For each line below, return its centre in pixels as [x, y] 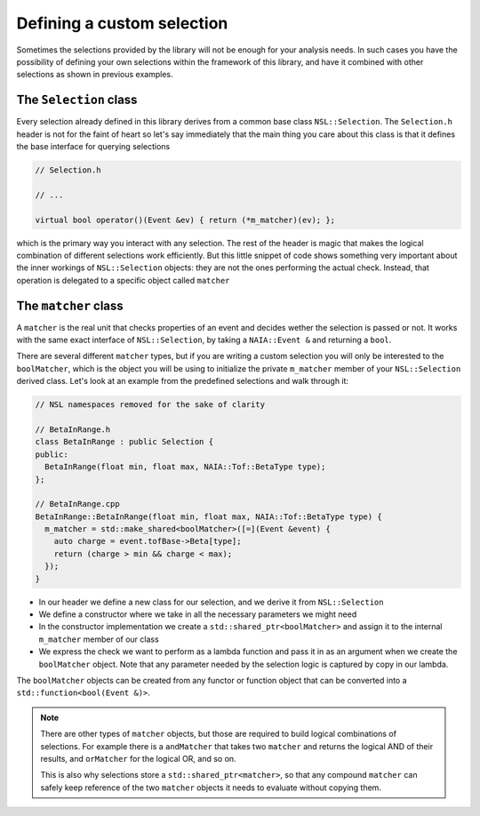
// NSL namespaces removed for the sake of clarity [150, 405]
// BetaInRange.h [73, 429]
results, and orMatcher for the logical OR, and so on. [138, 758]
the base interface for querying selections [93, 147]
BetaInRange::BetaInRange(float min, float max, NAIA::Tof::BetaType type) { [208, 516]
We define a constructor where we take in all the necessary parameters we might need [198, 614]
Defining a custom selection [122, 23]
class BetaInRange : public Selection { [124, 442]
